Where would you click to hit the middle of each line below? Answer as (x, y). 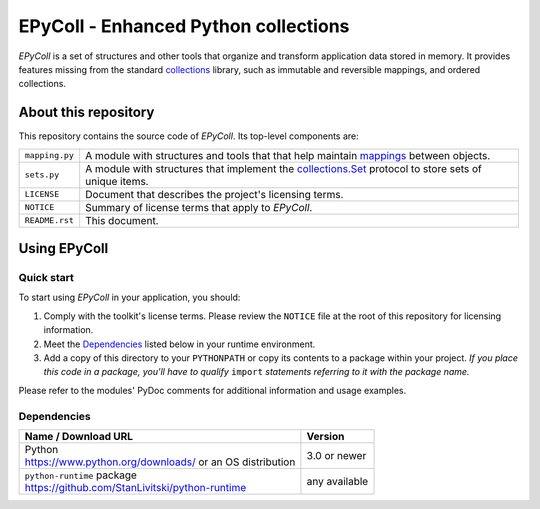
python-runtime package (80, 475)
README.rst (49, 220)
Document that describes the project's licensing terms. (214, 194)
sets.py (42, 175)
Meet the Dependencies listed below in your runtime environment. (179, 344)
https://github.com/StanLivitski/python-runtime (135, 487)
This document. (122, 220)
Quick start (46, 278)
